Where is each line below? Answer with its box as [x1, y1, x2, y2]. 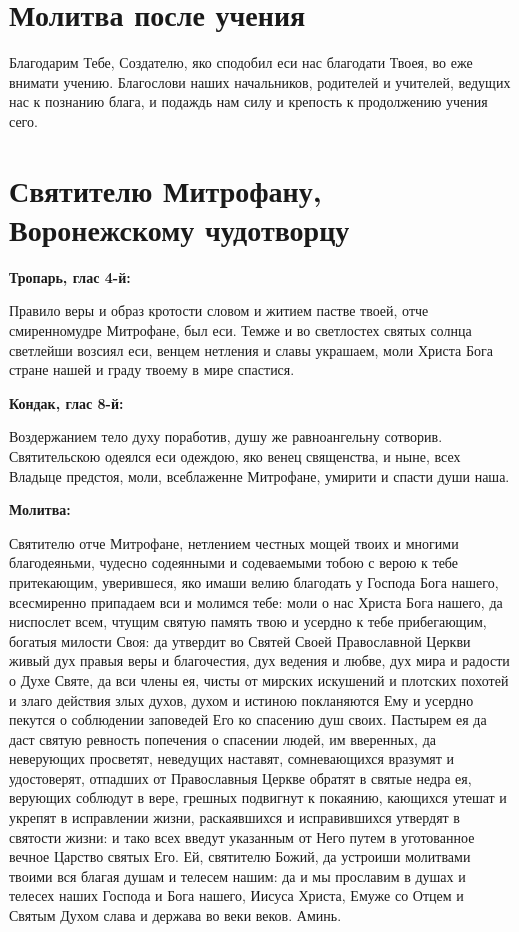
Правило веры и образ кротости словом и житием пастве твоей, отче [9, 300, 429, 321]
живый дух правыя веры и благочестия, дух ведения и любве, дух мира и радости [9, 650, 510, 671]
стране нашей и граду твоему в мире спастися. [9, 359, 295, 380]
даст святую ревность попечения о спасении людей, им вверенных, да [9, 728, 436, 749]
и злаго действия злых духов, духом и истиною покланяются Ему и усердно [9, 689, 474, 710]
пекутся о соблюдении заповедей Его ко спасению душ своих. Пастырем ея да [9, 709, 487, 730]
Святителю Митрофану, [9, 169, 322, 210]
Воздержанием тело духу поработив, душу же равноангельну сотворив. [9, 426, 443, 447]
